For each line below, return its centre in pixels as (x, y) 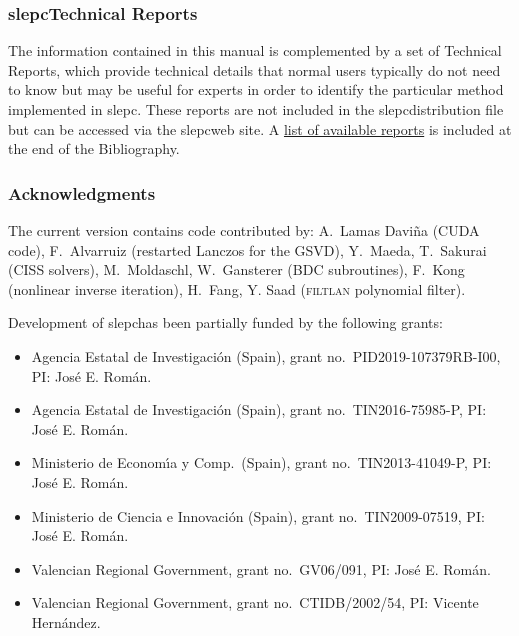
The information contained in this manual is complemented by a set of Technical (255, 50)
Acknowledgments (82, 192)
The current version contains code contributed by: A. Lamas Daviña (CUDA (244, 230)
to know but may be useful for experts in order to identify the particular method (256, 89)
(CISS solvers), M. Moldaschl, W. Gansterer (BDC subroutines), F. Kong (236, 269)
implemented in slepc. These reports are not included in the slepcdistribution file (256, 109)
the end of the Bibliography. (94, 148)
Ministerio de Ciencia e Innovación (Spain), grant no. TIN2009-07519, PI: (258, 515)
